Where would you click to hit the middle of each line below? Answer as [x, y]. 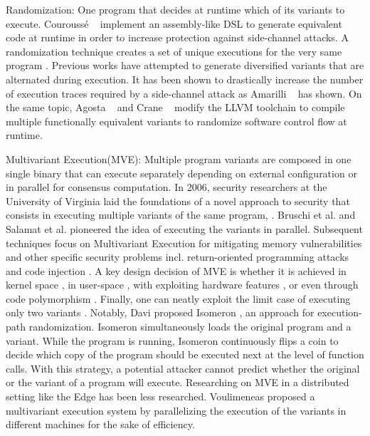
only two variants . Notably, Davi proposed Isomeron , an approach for [160, 312]
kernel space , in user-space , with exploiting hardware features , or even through [182, 285]
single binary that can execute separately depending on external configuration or [181, 173]
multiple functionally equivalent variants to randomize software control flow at [176, 121]
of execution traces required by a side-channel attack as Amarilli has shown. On [184, 93]
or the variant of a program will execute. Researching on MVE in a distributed [178, 382]
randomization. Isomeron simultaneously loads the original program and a [190, 327]
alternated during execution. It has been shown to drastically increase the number [185, 79]
